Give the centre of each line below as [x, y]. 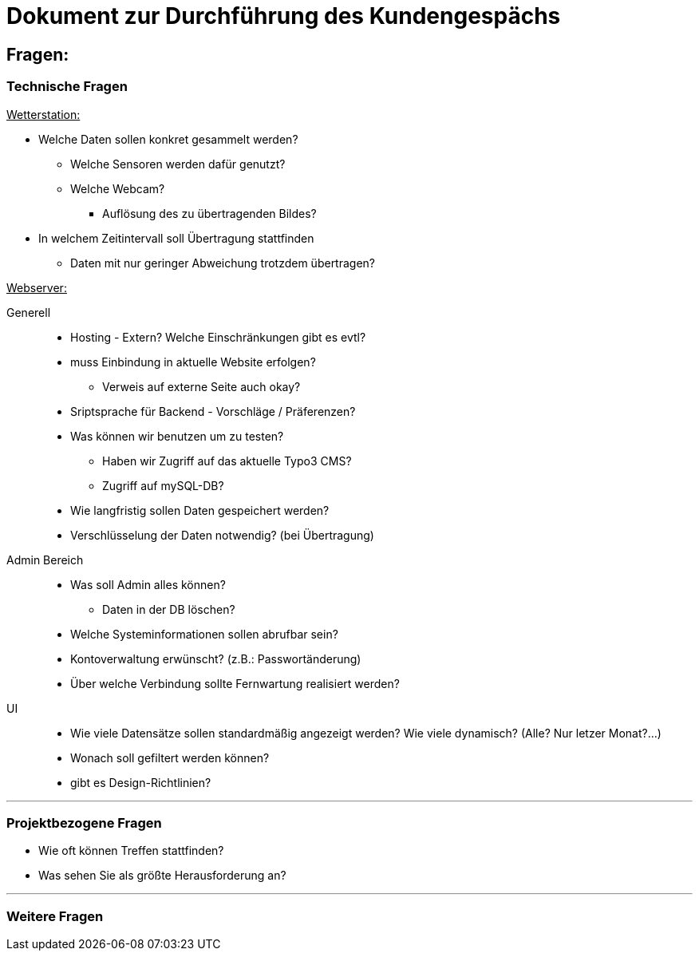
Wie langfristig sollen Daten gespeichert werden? [200, 510]
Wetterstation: [43, 114]
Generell [29, 312]
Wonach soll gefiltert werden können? [170, 757]
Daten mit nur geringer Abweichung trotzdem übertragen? [223, 263]
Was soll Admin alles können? [148, 584]
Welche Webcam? [118, 188]
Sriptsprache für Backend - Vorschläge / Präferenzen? [213, 411]
